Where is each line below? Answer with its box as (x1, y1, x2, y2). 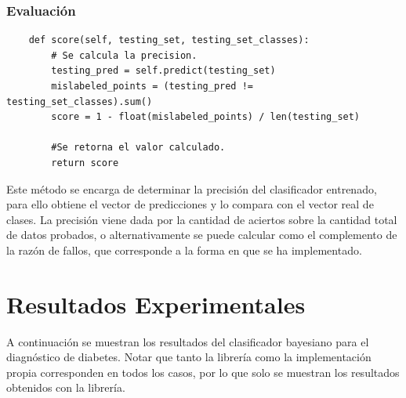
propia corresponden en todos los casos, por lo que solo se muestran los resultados (6, 364, 400, 380)
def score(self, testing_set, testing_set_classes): (28, 34, 310, 46)
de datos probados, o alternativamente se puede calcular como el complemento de (6, 226, 397, 243)
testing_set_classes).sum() (6, 96, 153, 107)
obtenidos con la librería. (6, 379, 125, 396)
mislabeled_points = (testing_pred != (51, 81, 253, 92)
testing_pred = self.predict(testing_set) (51, 65, 276, 77)
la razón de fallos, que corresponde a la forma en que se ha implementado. (6, 241, 362, 258)
